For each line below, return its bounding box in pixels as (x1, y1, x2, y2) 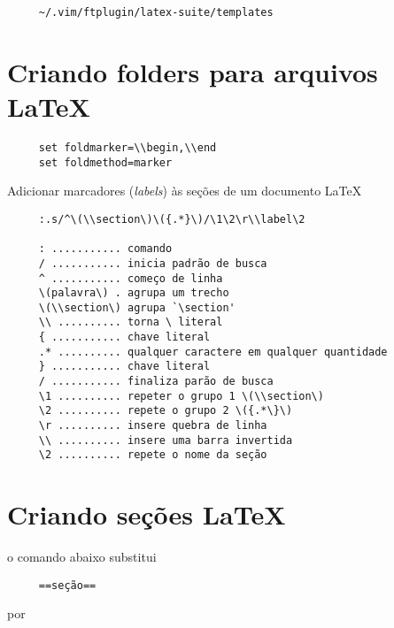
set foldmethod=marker (38, 156, 173, 169)
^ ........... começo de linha (38, 272, 223, 285)
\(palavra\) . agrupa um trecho (38, 287, 229, 300)
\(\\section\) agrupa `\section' (38, 301, 236, 314)
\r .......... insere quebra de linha (38, 419, 267, 433)
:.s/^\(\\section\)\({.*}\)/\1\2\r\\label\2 (38, 212, 305, 226)
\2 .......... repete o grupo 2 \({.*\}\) (38, 404, 293, 417)
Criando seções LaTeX (7, 496, 286, 532)
